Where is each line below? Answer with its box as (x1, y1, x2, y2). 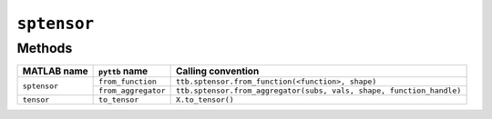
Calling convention (175, 64, 260, 77)
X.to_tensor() (175, 95, 234, 104)
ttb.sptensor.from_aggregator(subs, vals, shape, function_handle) (175, 86, 462, 95)
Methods (16, 40, 73, 56)
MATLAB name (22, 64, 88, 77)
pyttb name (98, 64, 149, 77)
